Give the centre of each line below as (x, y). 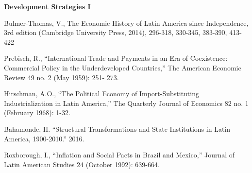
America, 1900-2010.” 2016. (44, 138)
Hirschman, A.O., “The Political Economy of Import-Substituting (101, 94)
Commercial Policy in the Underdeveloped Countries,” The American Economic (123, 67)
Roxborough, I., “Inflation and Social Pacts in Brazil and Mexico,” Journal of (119, 155)
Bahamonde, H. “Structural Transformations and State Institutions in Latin (117, 129)
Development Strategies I (47, 6)
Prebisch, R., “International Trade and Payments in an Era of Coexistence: (116, 58)
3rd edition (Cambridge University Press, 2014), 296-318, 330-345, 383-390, (116, 32)
